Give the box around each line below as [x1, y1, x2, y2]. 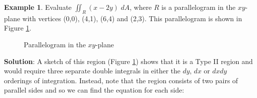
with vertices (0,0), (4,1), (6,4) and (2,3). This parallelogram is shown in [22, 13, 242, 23]
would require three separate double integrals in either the [4, 65, 181, 76]
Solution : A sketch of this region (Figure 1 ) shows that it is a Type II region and [4, 56, 253, 66]
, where [129, 2, 152, 12]
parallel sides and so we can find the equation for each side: [4, 85, 184, 95]
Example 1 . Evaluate [4, 2, 72, 12]
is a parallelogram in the [161, 2, 236, 12]
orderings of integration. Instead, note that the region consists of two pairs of [4, 75, 238, 85]
